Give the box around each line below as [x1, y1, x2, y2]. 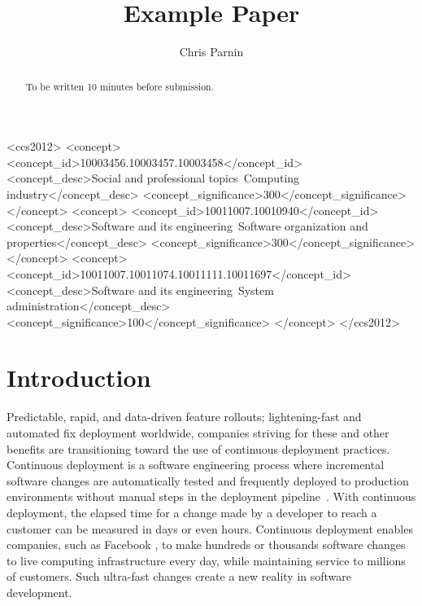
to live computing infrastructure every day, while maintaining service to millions [7, 551, 406, 569]
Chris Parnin [179, 43, 244, 60]
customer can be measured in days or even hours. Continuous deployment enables [7, 520, 413, 537]
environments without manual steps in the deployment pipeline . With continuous [7, 488, 416, 505]
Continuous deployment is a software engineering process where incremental [7, 456, 385, 473]
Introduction [7, 361, 151, 394]
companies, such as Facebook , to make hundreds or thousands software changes [7, 536, 406, 553]
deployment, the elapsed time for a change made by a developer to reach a [7, 503, 377, 520]
